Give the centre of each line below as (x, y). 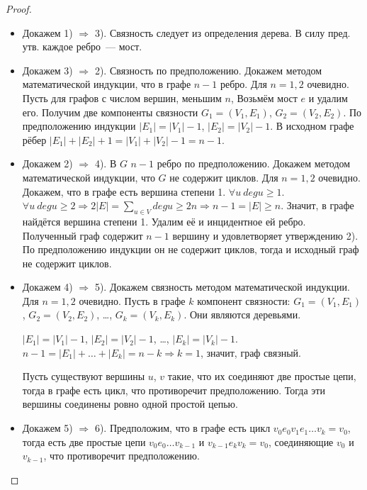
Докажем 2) (47, 163)
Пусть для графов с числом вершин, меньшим (122, 98)
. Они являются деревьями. (242, 314)
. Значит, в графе (317, 205)
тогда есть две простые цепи (84, 441)
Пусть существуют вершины (84, 376)
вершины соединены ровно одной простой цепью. (130, 404)
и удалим (328, 98)
